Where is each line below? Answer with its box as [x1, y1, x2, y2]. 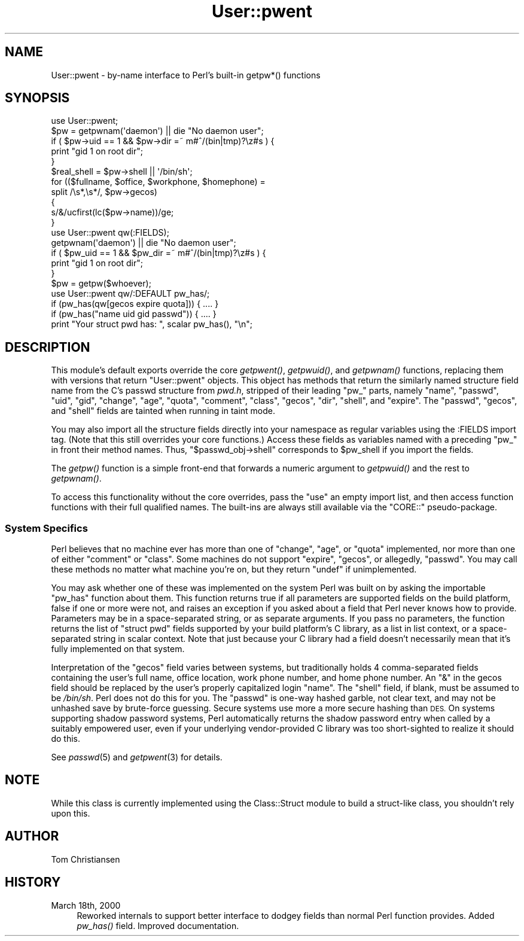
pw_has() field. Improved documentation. [77, 920, 239, 931]
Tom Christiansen [51, 854, 120, 864]
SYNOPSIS [5, 90, 70, 106]
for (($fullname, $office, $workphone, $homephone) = [51, 176, 266, 187]
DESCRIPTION [5, 339, 90, 355]
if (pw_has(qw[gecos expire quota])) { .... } [51, 299, 219, 309]
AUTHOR [5, 829, 59, 844]
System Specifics [5, 522, 88, 534]
